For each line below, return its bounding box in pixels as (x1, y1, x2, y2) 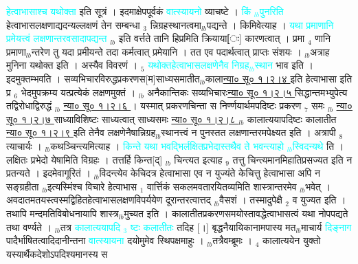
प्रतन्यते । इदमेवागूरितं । (6, 166, 91, 180)
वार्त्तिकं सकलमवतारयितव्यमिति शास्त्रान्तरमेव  (147, 179, 300, 193)
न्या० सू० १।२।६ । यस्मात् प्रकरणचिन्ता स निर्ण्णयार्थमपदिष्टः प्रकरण (63, 98, 302, 113)
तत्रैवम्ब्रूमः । (212, 233, 253, 247)
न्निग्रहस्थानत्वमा (150, 17, 201, 32)
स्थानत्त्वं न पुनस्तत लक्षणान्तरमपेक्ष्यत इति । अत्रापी (161, 125, 336, 140)
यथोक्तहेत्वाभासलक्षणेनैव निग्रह (148, 58, 249, 72)
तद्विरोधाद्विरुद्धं (6, 98, 52, 113)
